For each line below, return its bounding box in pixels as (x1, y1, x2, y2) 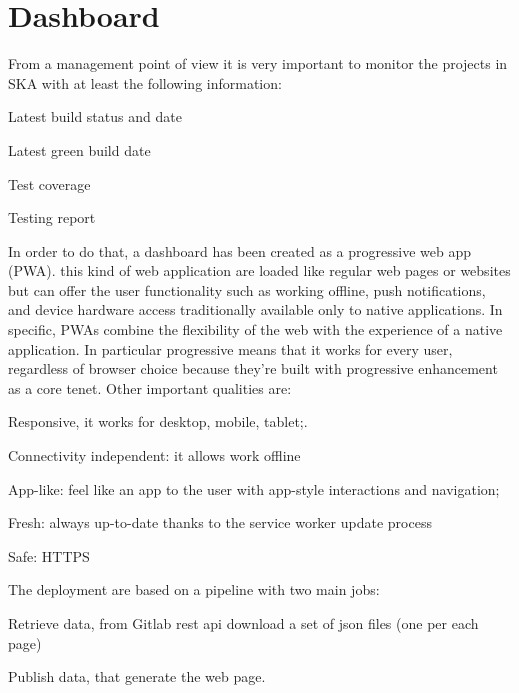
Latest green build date (8, 139, 151, 160)
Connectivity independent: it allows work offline (8, 445, 301, 466)
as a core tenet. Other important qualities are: (8, 377, 292, 398)
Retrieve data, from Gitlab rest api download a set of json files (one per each (8, 613, 479, 633)
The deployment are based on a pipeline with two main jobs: (8, 579, 380, 600)
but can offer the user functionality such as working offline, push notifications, (8, 279, 486, 300)
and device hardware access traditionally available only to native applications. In (8, 299, 503, 320)
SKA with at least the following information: (8, 72, 282, 93)
